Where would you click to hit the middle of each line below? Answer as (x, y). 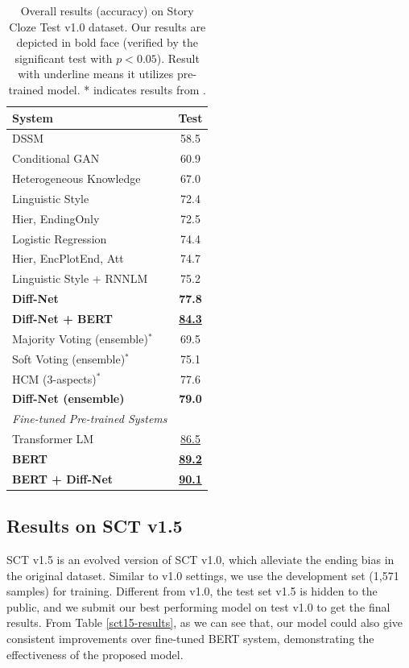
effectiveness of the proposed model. (95, 654)
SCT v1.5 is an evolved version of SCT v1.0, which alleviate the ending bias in (200, 560)
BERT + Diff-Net (63, 478)
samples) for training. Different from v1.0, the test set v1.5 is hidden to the (192, 591)
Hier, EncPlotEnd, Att (68, 258)
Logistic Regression (60, 238)
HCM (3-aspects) (54, 378)
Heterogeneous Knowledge (76, 178)
